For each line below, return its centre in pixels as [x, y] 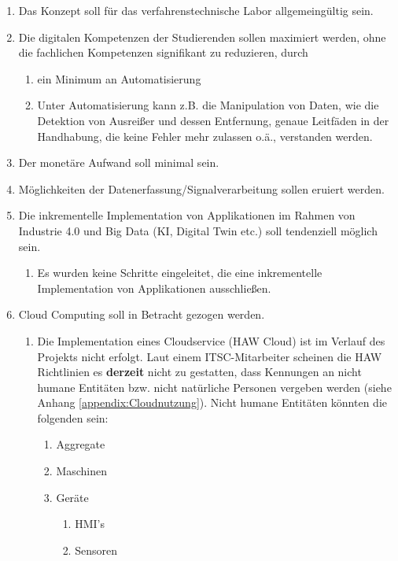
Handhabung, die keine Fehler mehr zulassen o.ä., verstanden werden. [205, 136]
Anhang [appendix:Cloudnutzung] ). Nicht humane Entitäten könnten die [212, 402]
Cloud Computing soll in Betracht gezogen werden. [142, 314]
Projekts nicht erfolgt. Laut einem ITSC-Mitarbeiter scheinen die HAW [210, 356]
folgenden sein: [73, 417]
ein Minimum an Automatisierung [119, 78]
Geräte [72, 497]
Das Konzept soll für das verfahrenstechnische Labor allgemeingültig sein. [196, 10]
